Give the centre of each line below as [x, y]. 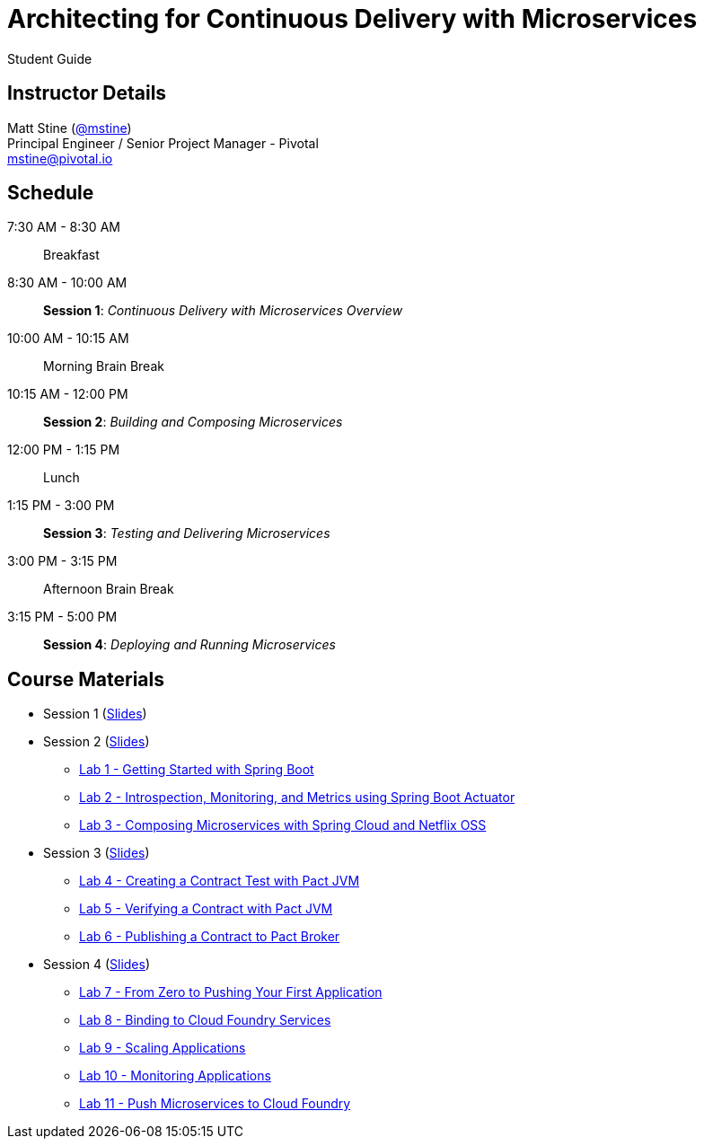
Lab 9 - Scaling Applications [163, 1048]
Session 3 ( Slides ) [97, 853]
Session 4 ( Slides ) [97, 965]
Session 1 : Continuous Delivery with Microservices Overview [223, 311]
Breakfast [71, 255]
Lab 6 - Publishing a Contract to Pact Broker [210, 937]
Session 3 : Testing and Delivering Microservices [187, 533]
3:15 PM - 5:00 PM [62, 617]
